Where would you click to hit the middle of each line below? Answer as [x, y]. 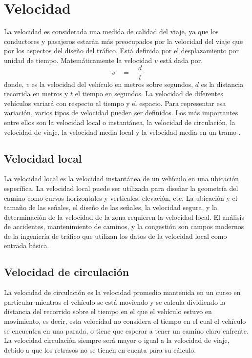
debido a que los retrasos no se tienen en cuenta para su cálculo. [100, 349]
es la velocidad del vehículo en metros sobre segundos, [112, 84]
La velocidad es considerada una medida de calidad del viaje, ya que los [111, 32]
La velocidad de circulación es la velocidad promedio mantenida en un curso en [122, 292]
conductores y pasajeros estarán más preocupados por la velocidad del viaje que [124, 41]
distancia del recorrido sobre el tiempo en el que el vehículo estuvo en [108, 311]
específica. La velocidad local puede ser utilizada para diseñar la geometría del [121, 188]
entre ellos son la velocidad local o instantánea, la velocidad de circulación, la [120, 122]
